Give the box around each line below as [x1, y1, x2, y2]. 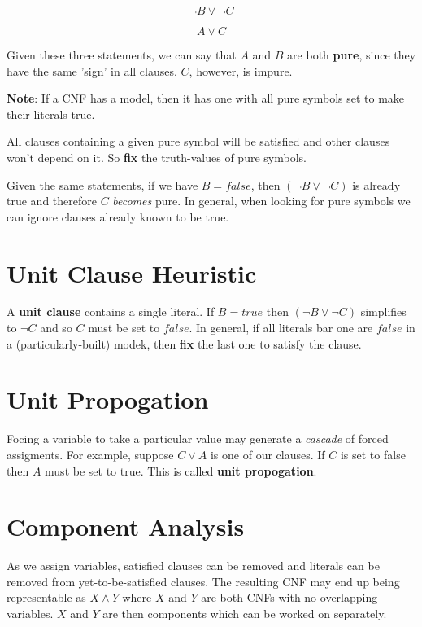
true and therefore [7, 192, 97, 209]
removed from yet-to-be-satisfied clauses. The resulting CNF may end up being [7, 572, 400, 590]
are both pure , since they [287, 46, 416, 63]
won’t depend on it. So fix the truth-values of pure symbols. [7, 148, 307, 165]
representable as [7, 589, 86, 606]
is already [352, 176, 401, 193]
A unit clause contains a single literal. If [7, 303, 215, 320]
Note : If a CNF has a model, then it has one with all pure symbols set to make [7, 90, 405, 107]
